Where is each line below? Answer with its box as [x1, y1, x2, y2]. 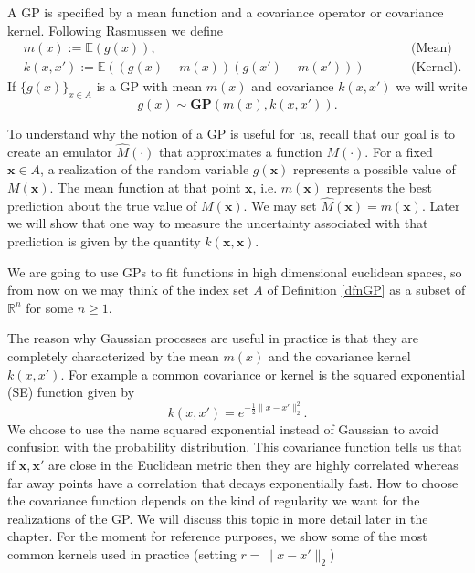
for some [26, 297, 74, 317]
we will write [396, 77, 468, 96]
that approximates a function [159, 141, 322, 161]
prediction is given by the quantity [7, 232, 201, 251]
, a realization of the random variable [40, 160, 249, 179]
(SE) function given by [7, 382, 135, 401]
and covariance [251, 77, 334, 96]
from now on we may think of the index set [7, 280, 249, 299]
